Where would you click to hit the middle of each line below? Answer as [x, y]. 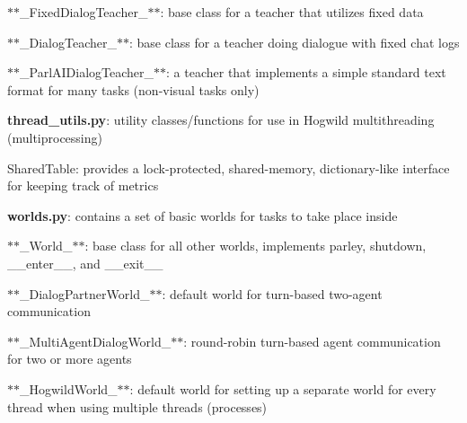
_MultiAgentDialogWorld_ [96, 341]
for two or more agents [70, 359]
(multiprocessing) [55, 137]
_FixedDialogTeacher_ [84, 12]
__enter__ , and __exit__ [85, 263]
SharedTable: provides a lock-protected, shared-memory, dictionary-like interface [229, 167]
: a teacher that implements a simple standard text [306, 72]
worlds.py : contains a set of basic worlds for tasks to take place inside [203, 215]
